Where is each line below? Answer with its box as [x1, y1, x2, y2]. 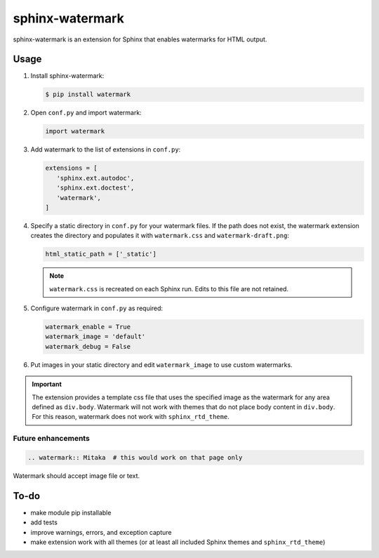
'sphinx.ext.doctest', [56, 184, 135, 192]
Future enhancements [13, 434, 91, 444]
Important [32, 380, 62, 389]
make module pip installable [30, 508, 112, 517]
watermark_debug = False [45, 343, 131, 350]
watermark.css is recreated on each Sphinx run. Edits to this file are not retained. [49, 284, 289, 293]
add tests [30, 518, 58, 526]
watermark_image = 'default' [45, 333, 146, 340]
